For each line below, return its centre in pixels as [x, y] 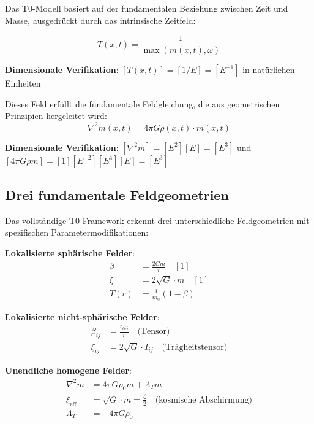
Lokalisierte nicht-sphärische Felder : [82, 317]
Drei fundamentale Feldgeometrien [117, 194]
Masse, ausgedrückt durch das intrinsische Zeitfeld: [100, 20]
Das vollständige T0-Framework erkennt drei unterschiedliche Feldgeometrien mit [157, 220]
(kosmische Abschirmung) [204, 400]
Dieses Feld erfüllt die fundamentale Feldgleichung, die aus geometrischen [143, 103]
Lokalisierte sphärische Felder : [70, 252]
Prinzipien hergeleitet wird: [56, 116]
